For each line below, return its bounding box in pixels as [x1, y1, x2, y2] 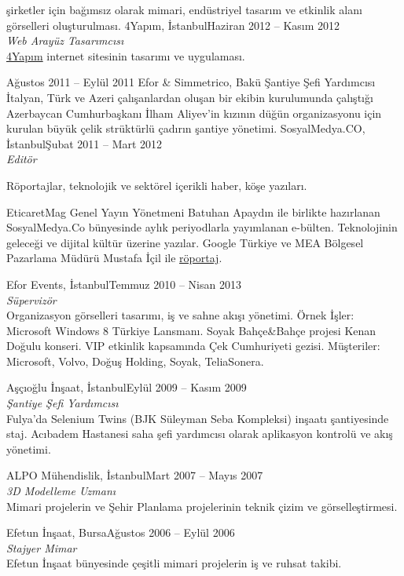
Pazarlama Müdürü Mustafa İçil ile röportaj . [6, 250, 222, 266]
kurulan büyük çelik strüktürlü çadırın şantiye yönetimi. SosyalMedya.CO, [6, 120, 365, 137]
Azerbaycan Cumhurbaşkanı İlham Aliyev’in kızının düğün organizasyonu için [6, 104, 382, 121]
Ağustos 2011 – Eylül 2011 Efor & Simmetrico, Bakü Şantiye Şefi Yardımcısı [6, 74, 376, 90]
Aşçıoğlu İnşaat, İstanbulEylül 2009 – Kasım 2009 [6, 379, 247, 396]
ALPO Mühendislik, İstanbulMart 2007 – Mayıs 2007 [6, 467, 263, 483]
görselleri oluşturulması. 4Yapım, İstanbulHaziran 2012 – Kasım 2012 [6, 16, 340, 33]
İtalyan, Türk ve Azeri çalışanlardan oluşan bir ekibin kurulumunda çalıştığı [6, 89, 373, 105]
